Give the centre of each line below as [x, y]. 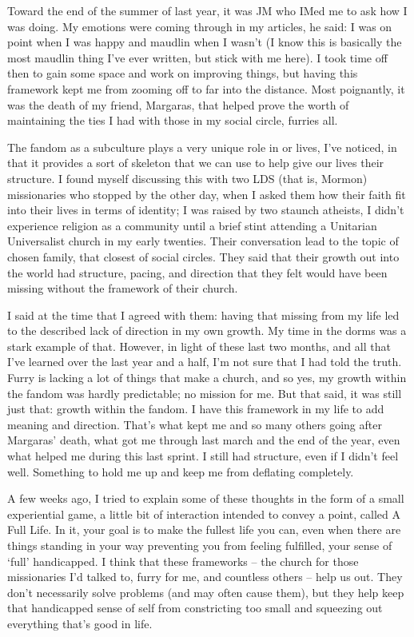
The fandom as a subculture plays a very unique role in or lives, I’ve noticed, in [202, 147]
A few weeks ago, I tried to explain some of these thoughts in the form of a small [206, 498]
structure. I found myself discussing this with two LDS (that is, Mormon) [187, 178]
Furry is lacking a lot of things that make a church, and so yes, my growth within [207, 378]
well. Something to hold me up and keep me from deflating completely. [181, 471]
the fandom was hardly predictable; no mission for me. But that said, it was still [205, 393]
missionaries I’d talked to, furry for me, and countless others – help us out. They [205, 577]
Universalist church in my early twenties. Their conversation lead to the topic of [203, 241]
